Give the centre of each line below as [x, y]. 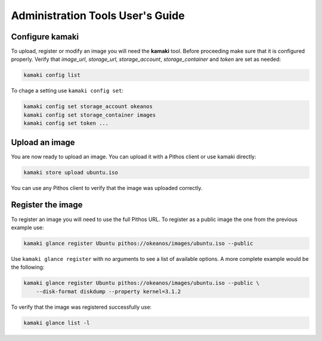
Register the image [47, 205]
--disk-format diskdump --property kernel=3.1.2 [109, 291]
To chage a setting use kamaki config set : [67, 91]
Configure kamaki [45, 37]
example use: [27, 228]
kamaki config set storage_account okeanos [88, 107]
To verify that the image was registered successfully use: [81, 307]
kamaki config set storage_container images [90, 115]
